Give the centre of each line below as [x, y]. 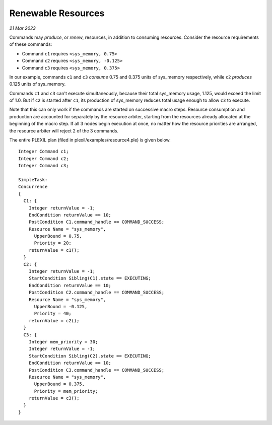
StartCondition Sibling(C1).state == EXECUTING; [90, 278]
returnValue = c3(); [54, 398]
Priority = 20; [53, 243]
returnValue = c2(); [54, 321]
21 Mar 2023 [23, 28]
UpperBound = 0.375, [59, 384]
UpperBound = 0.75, [58, 236]
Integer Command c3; [44, 166]
